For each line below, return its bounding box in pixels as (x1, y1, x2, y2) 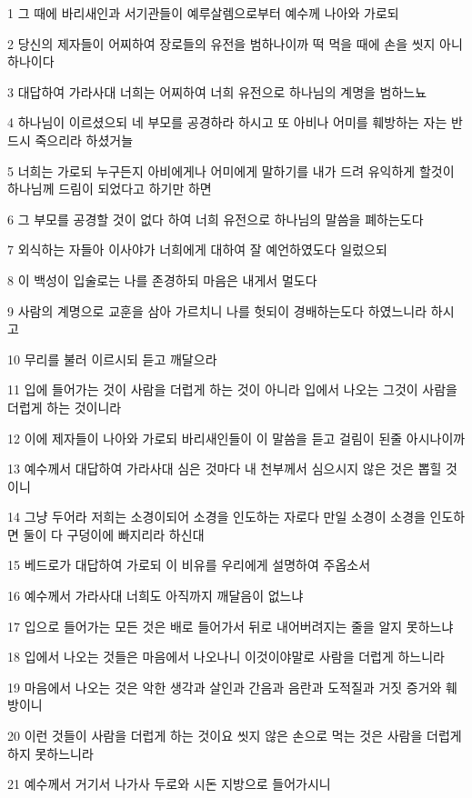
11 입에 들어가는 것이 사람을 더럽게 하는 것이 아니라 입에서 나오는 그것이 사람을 (7, 380, 457, 399)
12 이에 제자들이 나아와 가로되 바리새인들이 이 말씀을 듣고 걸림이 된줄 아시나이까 (7, 428, 466, 447)
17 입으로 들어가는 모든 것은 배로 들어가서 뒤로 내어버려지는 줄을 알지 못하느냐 (7, 616, 454, 635)
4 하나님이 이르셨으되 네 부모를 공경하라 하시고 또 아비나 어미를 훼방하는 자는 (7, 113, 447, 132)
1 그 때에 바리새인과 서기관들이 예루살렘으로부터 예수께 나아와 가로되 (7, 4, 399, 22)
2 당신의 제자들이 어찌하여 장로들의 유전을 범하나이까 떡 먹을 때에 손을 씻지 (7, 34, 436, 53)
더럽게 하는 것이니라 (7, 397, 122, 416)
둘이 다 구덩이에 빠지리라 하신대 (23, 524, 205, 544)
